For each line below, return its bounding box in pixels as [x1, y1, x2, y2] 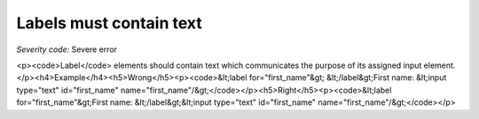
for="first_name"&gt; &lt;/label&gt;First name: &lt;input [248, 72, 447, 83]
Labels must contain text [16, 13, 203, 33]
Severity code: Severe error [16, 44, 118, 55]
